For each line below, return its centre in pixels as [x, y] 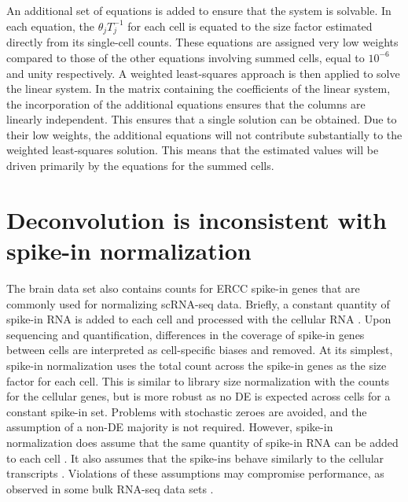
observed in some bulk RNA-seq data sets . [110, 488]
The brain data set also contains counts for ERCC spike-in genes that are [183, 288]
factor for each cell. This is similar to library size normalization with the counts [198, 380]
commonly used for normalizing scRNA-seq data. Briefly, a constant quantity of [198, 303]
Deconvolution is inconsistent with [197, 219]
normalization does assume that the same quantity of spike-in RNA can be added [202, 442]
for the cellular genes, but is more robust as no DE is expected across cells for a [198, 396]
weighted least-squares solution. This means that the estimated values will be [193, 150]
